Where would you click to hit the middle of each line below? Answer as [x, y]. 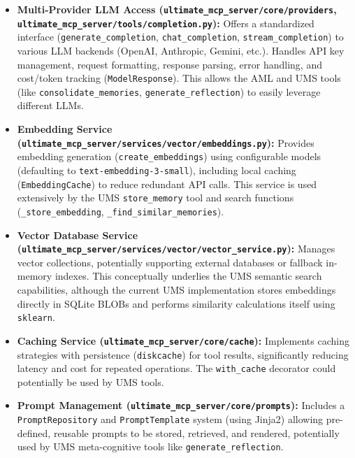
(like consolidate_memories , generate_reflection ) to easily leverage [169, 91]
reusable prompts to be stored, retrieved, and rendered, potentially [196, 432]
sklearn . [36, 317]
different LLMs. [50, 105]
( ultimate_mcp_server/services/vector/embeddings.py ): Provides [166, 142]
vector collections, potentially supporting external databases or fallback [170, 262]
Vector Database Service [78, 235]
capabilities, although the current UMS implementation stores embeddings [176, 290]
